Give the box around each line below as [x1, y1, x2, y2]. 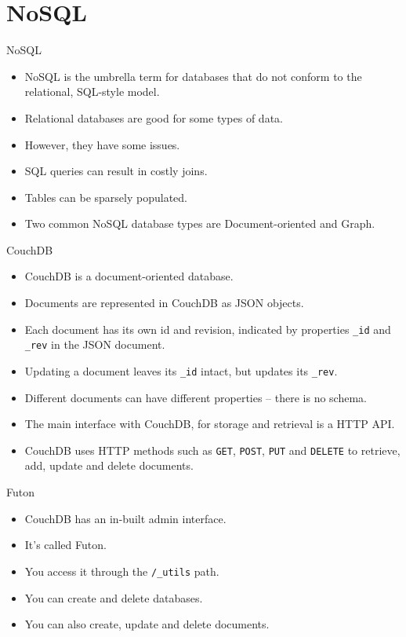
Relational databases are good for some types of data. [24, 109, 283, 126]
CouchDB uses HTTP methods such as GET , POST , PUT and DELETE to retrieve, [24, 441, 401, 458]
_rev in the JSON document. [24, 336, 165, 353]
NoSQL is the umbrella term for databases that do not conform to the [24, 68, 362, 84]
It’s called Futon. [24, 536, 107, 553]
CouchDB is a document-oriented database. [24, 268, 234, 284]
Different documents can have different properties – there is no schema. [24, 389, 367, 405]
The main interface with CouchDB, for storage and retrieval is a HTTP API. [24, 416, 395, 432]
